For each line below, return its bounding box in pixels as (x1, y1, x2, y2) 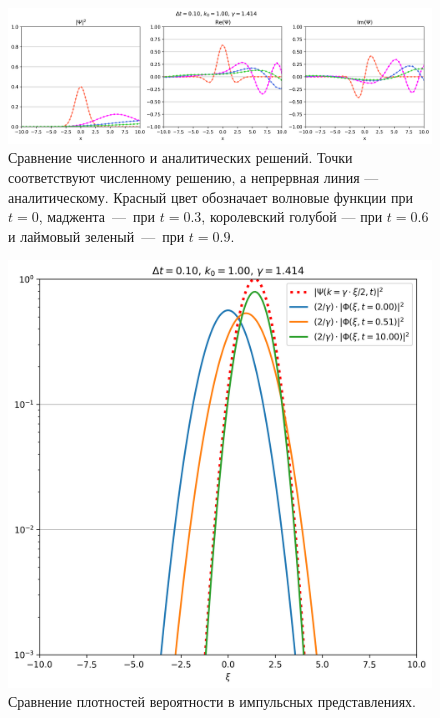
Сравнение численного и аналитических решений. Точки (8, 147, 353, 168)
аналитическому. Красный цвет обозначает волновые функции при (8, 186, 413, 207)
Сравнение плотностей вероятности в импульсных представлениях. (8, 691, 416, 712)
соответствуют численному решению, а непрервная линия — (8, 167, 379, 187)
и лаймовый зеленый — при (8, 225, 185, 246)
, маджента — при (38, 206, 156, 227)
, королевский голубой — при (201, 206, 383, 227)
